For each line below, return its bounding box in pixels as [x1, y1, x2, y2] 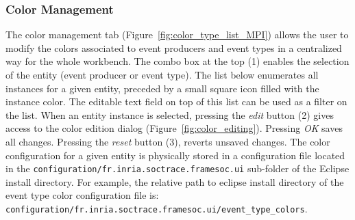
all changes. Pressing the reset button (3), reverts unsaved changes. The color [5, 134, 330, 148]
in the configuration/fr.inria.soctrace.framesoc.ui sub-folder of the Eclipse [5, 161, 350, 176]
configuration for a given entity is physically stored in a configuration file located [5, 148, 345, 162]
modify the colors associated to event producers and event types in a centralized [5, 40, 342, 55]
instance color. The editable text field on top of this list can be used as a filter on [5, 94, 347, 109]
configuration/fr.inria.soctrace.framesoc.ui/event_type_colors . [5, 202, 308, 215]
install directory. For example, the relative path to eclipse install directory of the [5, 174, 344, 189]
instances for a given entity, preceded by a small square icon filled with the [5, 81, 319, 95]
